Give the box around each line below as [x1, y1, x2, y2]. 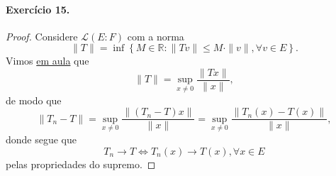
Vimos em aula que [6, 53, 89, 68]
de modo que [6, 92, 62, 107]
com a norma [127, 28, 184, 43]
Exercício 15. [6, 1, 70, 16]
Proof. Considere [6, 28, 78, 43]
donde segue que [6, 131, 77, 146]
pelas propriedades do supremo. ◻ [6, 156, 156, 171]
